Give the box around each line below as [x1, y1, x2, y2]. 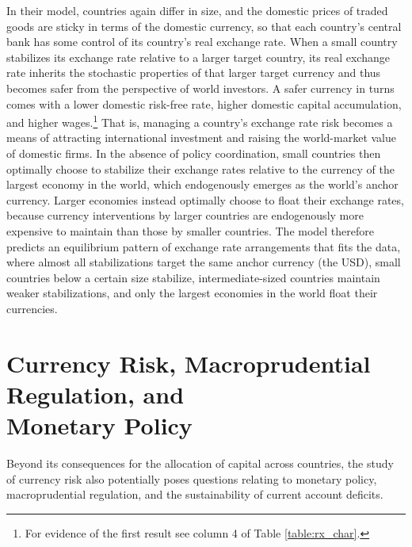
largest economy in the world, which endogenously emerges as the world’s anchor [6, 176, 399, 193]
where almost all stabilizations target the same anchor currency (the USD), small [6, 254, 401, 270]
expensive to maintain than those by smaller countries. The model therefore [6, 222, 375, 239]
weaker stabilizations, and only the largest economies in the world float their [6, 285, 378, 301]
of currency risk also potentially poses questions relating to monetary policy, [6, 470, 377, 487]
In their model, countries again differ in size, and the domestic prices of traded [6, 2, 388, 18]
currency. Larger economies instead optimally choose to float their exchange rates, [6, 191, 404, 208]
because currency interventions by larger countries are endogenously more [6, 207, 364, 224]
